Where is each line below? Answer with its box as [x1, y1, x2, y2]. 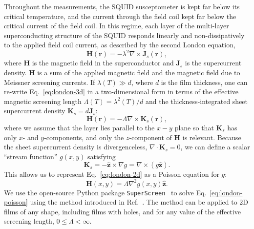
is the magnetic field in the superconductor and [32, 58, 174, 68]
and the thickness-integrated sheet [145, 96, 248, 106]
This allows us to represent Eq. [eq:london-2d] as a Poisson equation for [4, 169, 219, 179]
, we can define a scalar [180, 142, 250, 152]
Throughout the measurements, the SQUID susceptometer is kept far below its [4, 1, 240, 11]
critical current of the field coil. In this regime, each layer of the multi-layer [4, 21, 229, 31]
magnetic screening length [4, 96, 82, 106]
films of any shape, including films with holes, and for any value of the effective [4, 206, 241, 216]
